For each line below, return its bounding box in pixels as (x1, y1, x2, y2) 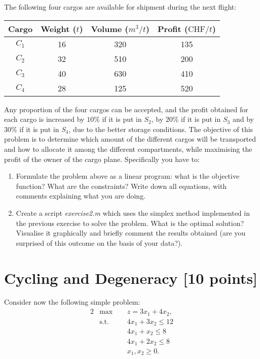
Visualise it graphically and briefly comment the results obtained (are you (16, 227, 246, 238)
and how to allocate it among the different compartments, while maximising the (4, 143, 252, 154)
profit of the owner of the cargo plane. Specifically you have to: (4, 153, 200, 164)
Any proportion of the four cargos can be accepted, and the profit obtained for (4, 104, 248, 114)
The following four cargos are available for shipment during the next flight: (4, 2, 237, 12)
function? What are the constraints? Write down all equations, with (16, 180, 227, 191)
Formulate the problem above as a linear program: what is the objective (16, 171, 240, 181)
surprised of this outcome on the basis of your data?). (16, 237, 183, 248)
